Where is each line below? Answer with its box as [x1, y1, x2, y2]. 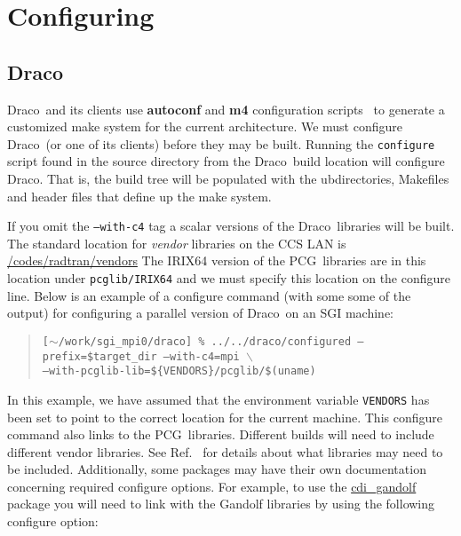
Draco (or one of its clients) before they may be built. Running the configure [7, 134, 435, 153]
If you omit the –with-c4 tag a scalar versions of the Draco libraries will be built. [7, 217, 455, 235]
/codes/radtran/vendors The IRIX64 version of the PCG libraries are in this [7, 251, 426, 270]
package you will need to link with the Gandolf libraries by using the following [7, 494, 435, 513]
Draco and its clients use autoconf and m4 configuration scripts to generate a [7, 99, 445, 118]
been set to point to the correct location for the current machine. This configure [7, 407, 442, 426]
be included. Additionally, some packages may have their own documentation [7, 460, 426, 478]
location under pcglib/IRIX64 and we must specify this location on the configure [7, 269, 451, 288]
